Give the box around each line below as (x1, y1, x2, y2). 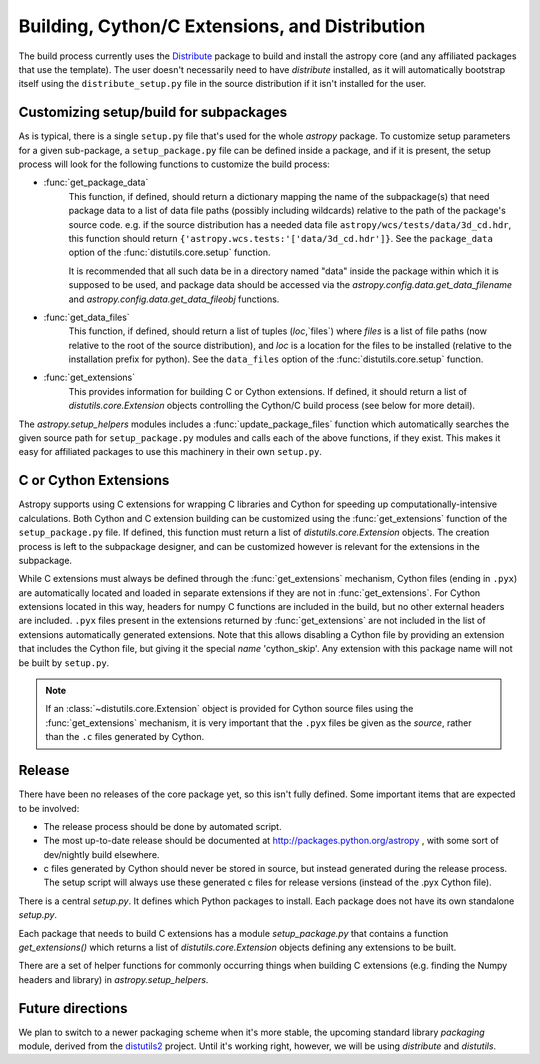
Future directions (18, 1000, 128, 1017)
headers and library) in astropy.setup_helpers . (18, 973, 209, 985)
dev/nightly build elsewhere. (43, 848, 160, 860)
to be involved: (18, 802, 80, 814)
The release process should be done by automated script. (43, 820, 282, 832)
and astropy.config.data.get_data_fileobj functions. (68, 293, 280, 305)
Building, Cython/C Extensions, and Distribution (18, 15, 426, 37)
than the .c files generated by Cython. (45, 731, 205, 743)
